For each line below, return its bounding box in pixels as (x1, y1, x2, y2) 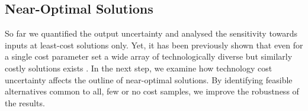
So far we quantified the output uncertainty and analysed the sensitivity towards (5, 27, 297, 40)
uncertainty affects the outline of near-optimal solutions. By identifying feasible (5, 73, 293, 86)
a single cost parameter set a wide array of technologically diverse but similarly (5, 50, 293, 63)
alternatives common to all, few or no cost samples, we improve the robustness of (5, 85, 299, 97)
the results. (5, 96, 45, 109)
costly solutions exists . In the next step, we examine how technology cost (5, 61, 272, 74)
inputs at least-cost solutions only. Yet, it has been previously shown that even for (5, 38, 303, 51)
